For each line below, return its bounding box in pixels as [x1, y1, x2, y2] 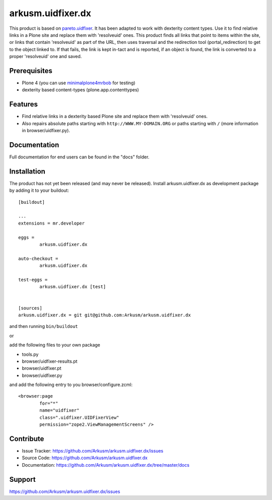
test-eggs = [18, 276, 48, 283]
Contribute [9, 434, 44, 443]
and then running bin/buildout [9, 323, 78, 329]
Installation [9, 167, 45, 176]
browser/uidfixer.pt [22, 365, 61, 371]
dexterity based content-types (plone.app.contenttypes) [22, 87, 140, 93]
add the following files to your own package [9, 342, 101, 348]
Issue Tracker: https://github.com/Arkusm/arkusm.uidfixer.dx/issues [22, 448, 164, 454]
